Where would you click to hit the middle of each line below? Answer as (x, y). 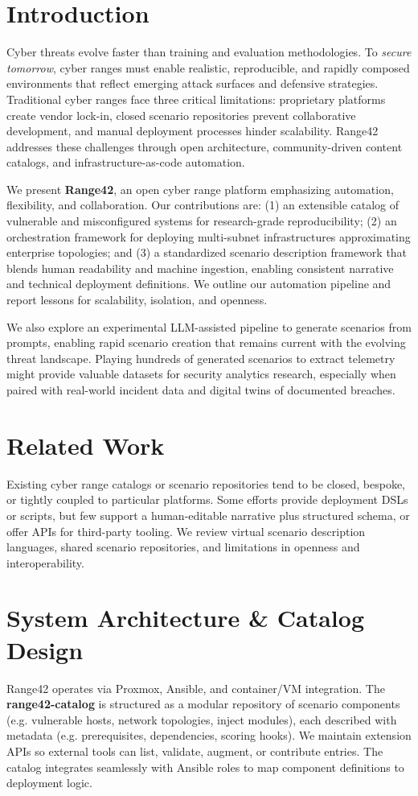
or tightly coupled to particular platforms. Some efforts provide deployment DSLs (207, 499)
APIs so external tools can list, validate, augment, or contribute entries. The (195, 751)
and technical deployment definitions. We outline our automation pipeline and (199, 284)
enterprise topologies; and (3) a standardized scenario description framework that (207, 252)
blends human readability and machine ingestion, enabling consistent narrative (200, 268)
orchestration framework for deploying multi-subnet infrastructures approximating (209, 236)
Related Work (86, 445)
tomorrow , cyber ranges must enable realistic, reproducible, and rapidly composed (208, 67)
